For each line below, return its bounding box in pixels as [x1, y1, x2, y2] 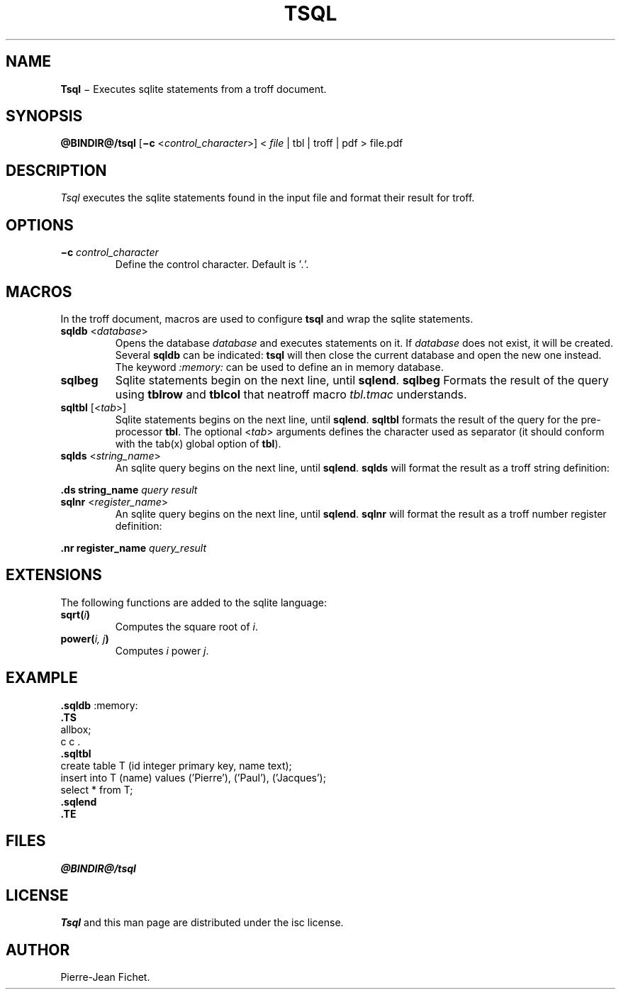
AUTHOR [6, 940, 70, 959]
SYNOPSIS [6, 107, 83, 126]
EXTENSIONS [6, 566, 102, 584]
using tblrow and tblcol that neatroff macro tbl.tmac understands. [115, 387, 467, 401]
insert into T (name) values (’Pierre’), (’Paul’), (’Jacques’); [60, 771, 326, 784]
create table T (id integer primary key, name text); [60, 759, 292, 772]
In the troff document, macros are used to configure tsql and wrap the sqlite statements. [60, 312, 474, 325]
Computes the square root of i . [115, 620, 258, 633]
